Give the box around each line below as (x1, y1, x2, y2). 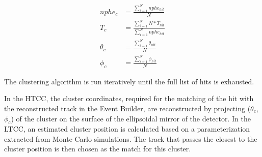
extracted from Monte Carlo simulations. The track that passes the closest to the (4, 133, 257, 144)
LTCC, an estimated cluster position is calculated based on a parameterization (4, 123, 250, 134)
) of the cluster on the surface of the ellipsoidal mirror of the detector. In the (11, 113, 251, 123)
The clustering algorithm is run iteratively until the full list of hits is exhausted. (4, 76, 254, 86)
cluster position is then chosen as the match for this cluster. (4, 143, 191, 154)
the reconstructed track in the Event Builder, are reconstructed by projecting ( (4, 103, 251, 113)
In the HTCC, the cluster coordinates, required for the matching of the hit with (4, 93, 254, 104)
